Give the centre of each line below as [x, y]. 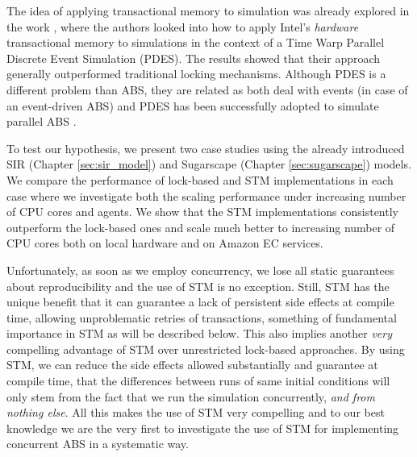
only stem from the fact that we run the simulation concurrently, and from [191, 396]
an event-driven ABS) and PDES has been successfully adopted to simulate [193, 105]
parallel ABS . [42, 121]
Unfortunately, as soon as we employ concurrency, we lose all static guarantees [200, 270]
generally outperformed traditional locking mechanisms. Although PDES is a [196, 74]
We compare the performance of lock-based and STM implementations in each [200, 179]
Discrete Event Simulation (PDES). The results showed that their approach [194, 58]
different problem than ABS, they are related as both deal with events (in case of [207, 89]
